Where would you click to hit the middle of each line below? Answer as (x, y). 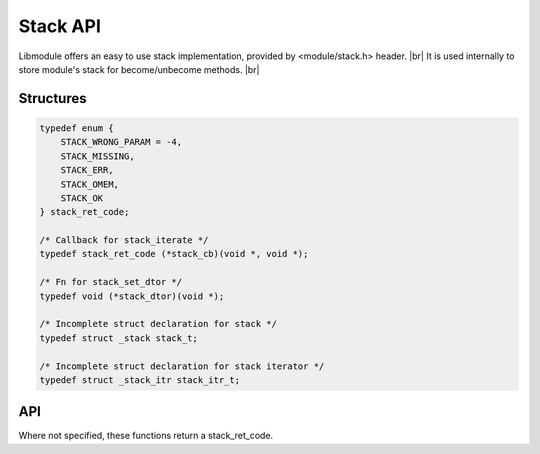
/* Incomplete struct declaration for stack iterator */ (182, 366)
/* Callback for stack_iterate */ (124, 240)
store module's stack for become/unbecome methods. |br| (139, 69)
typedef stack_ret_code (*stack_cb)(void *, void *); (174, 254)
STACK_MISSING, (97, 156)
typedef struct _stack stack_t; (119, 338)
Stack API (60, 26)
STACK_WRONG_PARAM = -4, (121, 142)
